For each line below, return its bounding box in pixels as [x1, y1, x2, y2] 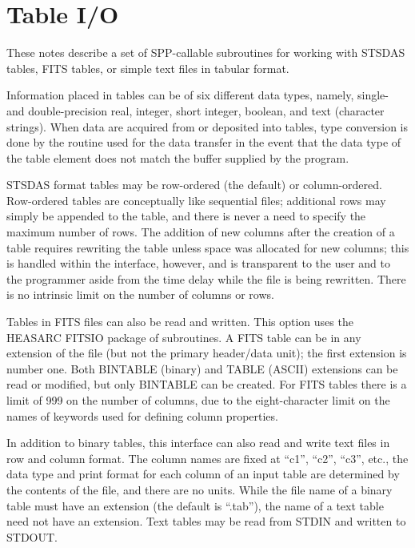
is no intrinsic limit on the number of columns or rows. [6, 286, 274, 303]
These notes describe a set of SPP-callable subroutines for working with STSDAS [6, 44, 405, 61]
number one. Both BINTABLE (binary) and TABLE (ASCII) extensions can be [6, 360, 398, 377]
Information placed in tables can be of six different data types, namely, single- [6, 87, 389, 103]
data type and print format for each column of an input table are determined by [6, 465, 400, 482]
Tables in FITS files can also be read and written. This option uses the [6, 313, 353, 330]
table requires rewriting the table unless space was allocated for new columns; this [6, 239, 409, 256]
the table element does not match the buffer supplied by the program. [6, 149, 349, 166]
